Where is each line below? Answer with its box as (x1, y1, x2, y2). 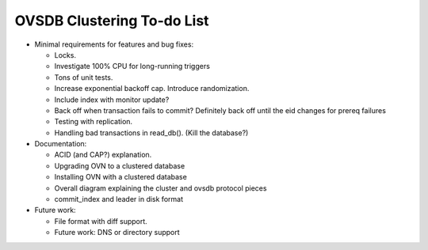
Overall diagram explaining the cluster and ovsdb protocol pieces (54, 183, 267, 193)
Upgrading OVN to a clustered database (54, 161, 185, 170)
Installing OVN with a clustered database (54, 172, 188, 182)
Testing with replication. (54, 117, 133, 127)
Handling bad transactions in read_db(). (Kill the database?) (54, 127, 249, 138)
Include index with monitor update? (54, 95, 170, 104)
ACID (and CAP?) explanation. (54, 150, 152, 160)
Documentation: (34, 139, 87, 149)
